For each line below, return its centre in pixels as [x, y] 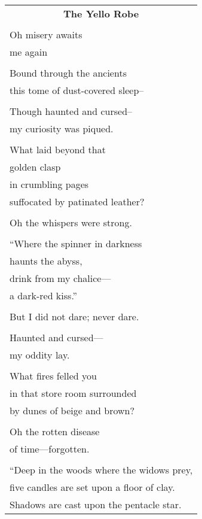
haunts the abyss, [46, 261]
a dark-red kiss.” [44, 295]
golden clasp [35, 167]
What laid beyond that [58, 149]
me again [29, 52]
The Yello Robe [101, 13]
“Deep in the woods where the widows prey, [101, 470]
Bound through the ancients [68, 73]
